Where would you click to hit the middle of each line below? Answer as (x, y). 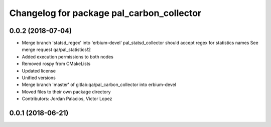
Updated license (39, 70)
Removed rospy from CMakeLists (56, 64)
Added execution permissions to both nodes (68, 56)
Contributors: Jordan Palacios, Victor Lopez (67, 99)
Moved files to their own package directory (66, 91)
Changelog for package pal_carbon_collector (105, 13)
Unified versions (39, 78)
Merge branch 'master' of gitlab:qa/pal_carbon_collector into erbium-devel (99, 84)
